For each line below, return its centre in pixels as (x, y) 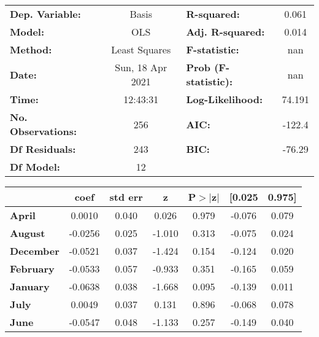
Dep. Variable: (45, 14)
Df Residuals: (43, 149)
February (32, 269)
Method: (31, 49)
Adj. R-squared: (225, 32)
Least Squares (141, 49)
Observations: (44, 131)
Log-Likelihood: (225, 99)
